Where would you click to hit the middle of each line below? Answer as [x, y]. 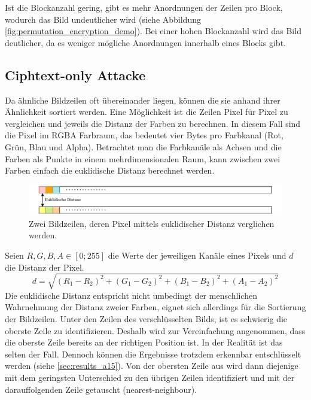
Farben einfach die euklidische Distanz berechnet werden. [110, 170]
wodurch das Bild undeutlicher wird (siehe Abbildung [103, 19]
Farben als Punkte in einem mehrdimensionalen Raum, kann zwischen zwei [143, 158]
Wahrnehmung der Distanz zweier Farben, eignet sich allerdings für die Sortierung [155, 307]
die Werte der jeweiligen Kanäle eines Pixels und [197, 255]
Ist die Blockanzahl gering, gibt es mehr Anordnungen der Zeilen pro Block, [144, 7]
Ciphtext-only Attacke [75, 75]
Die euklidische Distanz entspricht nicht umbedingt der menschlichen [131, 295]
